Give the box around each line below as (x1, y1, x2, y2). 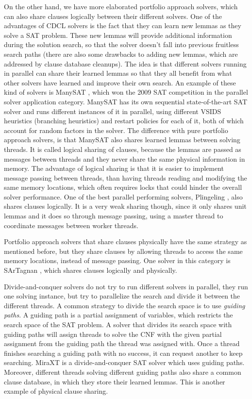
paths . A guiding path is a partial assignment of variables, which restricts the (4, 310, 233, 320)
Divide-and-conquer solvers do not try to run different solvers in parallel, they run (4, 281, 248, 291)
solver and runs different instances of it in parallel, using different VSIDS (4, 106, 221, 116)
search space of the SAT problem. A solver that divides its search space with (4, 319, 232, 329)
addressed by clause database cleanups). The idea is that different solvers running (4, 58, 247, 68)
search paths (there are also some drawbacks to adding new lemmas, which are (4, 49, 238, 59)
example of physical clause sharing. (4, 386, 108, 396)
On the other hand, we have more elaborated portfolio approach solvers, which (4, 1, 238, 11)
